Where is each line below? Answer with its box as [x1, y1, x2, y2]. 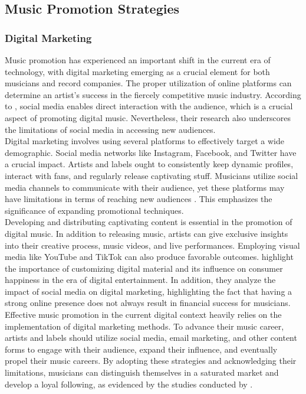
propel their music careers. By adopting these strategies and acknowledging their [5, 354, 297, 367]
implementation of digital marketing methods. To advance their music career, [5, 320, 284, 332]
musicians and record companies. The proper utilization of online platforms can [5, 77, 292, 89]
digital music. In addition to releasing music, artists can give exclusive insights [5, 227, 288, 239]
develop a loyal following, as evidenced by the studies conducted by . [5, 377, 253, 390]
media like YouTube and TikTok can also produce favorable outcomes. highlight [5, 250, 294, 263]
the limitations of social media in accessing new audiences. [5, 123, 216, 135]
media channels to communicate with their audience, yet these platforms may [5, 181, 285, 193]
